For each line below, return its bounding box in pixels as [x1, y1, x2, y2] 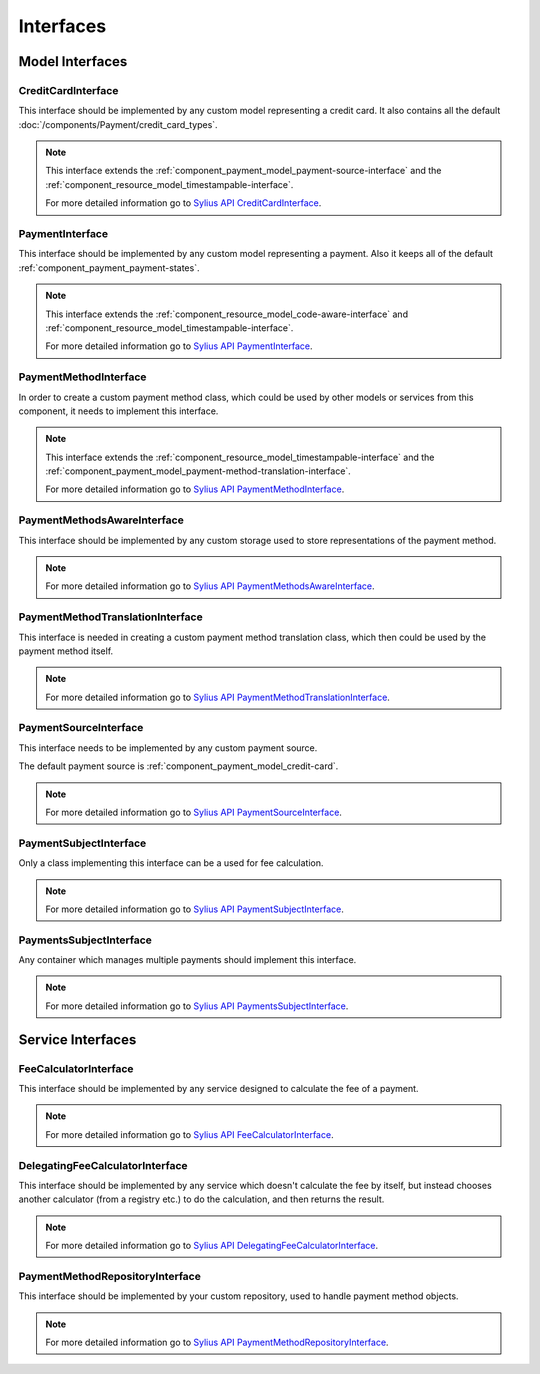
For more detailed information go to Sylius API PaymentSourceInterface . [45, 806, 342, 818]
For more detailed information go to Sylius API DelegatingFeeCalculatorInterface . [45, 1240, 379, 1252]
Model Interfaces [18, 53, 128, 70]
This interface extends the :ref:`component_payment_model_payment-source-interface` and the [45, 165, 442, 177]
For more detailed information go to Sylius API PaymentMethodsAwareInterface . [45, 580, 375, 592]
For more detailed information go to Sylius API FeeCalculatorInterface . [45, 1128, 334, 1140]
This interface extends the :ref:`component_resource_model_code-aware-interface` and [45, 308, 409, 320]
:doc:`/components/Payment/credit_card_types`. [18, 118, 219, 130]
